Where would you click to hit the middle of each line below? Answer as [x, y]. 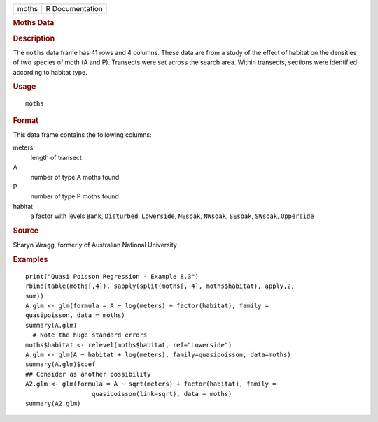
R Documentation [74, 9]
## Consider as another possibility [88, 374]
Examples [30, 259]
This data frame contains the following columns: [82, 135]
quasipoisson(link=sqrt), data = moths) [162, 394]
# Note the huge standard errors [90, 335]
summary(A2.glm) [53, 403]
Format [26, 120]
